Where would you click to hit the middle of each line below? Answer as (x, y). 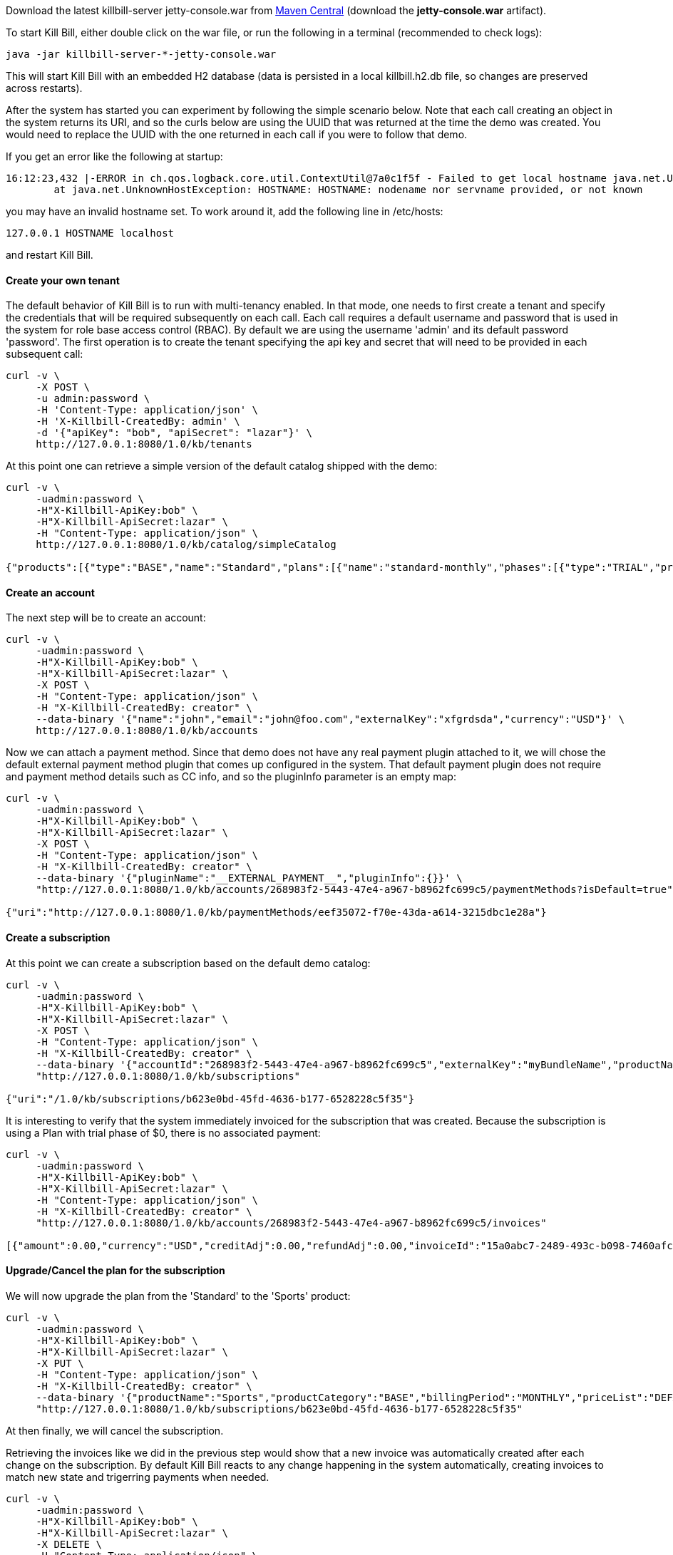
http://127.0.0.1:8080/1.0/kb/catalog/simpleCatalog (186, 545)
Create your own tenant (63, 280)
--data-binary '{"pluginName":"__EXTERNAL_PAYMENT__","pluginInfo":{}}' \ (249, 878)
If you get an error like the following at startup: (114, 156)
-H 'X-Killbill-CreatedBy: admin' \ (138, 422)
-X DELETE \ (69, 1544)
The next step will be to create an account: (106, 618)
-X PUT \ (60, 1363)
